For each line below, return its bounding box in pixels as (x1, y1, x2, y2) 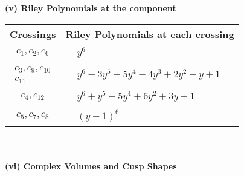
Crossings (10, 27, 56, 41)
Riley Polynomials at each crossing (65, 27, 234, 41)
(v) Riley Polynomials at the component (5, 2, 176, 14)
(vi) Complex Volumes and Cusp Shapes (5, 159, 177, 172)
